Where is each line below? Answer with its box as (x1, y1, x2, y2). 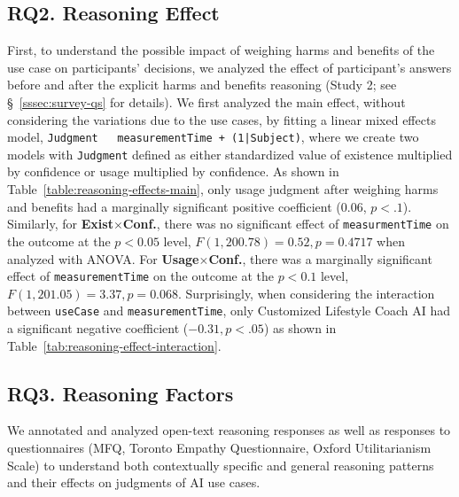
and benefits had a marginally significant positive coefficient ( (7, 197, 341, 215)
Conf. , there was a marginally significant (208, 249, 432, 268)
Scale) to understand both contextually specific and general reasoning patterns (7, 455, 434, 474)
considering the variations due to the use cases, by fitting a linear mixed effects (7, 110, 436, 128)
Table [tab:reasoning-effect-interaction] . (7, 336, 222, 354)
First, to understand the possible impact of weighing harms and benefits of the (7, 41, 435, 59)
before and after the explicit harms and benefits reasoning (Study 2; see (7, 75, 397, 94)
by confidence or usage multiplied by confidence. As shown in (7, 162, 339, 181)
